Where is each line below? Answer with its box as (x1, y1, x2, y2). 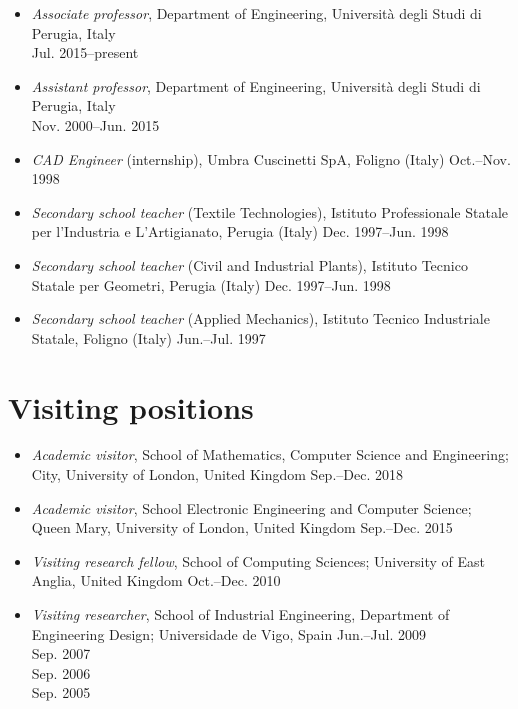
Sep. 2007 (31, 643, 91, 664)
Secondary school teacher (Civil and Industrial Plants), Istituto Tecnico (31, 254, 468, 275)
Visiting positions (8, 386, 254, 427)
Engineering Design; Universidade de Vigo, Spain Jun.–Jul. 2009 (31, 623, 427, 644)
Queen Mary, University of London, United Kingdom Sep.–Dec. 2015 (31, 517, 453, 538)
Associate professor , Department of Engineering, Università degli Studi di (31, 3, 482, 23)
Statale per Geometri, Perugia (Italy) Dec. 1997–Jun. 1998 (31, 274, 391, 295)
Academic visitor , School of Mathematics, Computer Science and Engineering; (31, 444, 509, 465)
